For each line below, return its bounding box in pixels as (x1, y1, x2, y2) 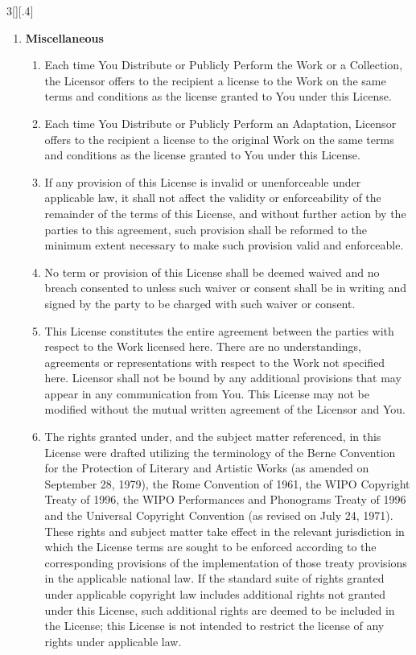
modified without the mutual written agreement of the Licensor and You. (44, 401, 406, 418)
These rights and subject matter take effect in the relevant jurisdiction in (44, 522, 405, 539)
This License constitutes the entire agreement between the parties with (44, 322, 394, 339)
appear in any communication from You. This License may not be (44, 385, 369, 402)
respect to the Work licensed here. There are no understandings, (44, 338, 361, 355)
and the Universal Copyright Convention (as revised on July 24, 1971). (44, 507, 393, 524)
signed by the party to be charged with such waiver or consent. (44, 295, 356, 311)
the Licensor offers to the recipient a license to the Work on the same (44, 72, 386, 89)
